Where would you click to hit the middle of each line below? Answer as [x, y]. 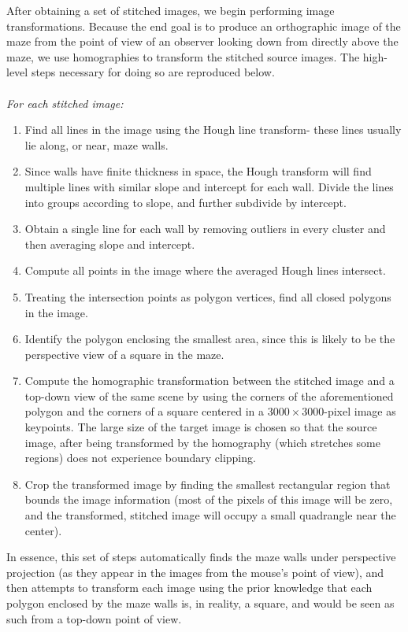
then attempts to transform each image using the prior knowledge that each [189, 588]
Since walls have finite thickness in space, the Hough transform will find [198, 171]
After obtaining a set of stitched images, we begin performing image [171, 10]
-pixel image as [360, 411]
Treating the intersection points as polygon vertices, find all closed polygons [208, 296]
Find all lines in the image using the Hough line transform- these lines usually [213, 129]
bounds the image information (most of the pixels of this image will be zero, [209, 499]
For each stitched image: [65, 103]
